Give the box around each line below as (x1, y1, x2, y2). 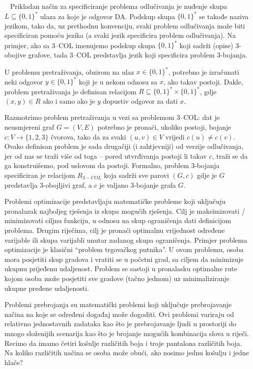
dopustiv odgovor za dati (103, 95, 178, 106)
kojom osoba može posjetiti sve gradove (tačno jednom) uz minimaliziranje (4, 273, 230, 283)
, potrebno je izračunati (168, 66, 239, 77)
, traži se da (212, 150, 248, 161)
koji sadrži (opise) (179, 40, 233, 50)
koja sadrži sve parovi (104, 170, 169, 180)
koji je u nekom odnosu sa (79, 76, 158, 86)
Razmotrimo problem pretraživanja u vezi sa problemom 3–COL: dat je (4, 112, 220, 122)
